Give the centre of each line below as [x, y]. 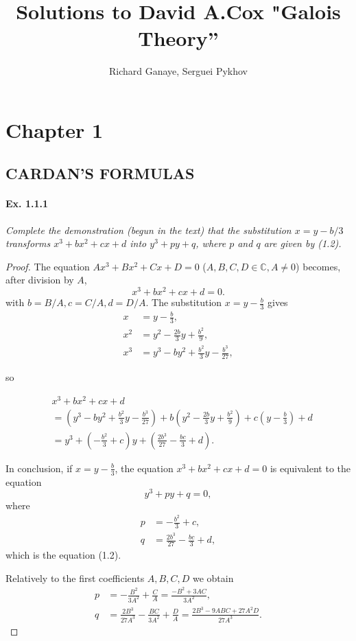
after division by [40, 280]
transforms [28, 243]
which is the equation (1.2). [63, 554]
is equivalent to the [310, 468]
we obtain [213, 578]
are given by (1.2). [302, 243]
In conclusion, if [39, 468]
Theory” [178, 38]
